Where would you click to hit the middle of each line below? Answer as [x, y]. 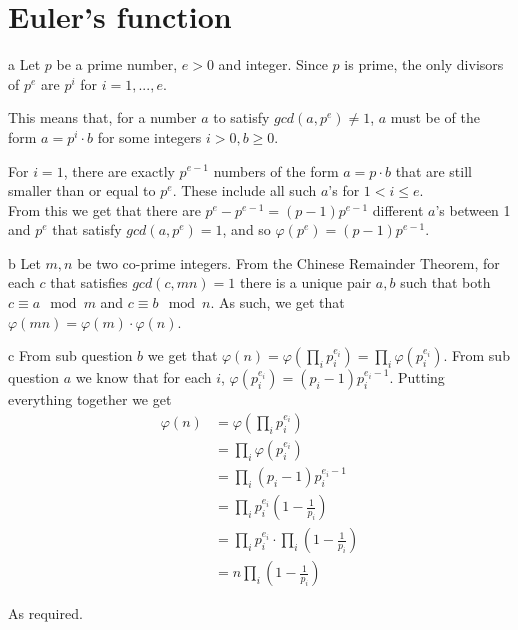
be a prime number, [117, 64]
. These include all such [244, 190]
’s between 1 [473, 209]
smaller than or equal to [82, 190]
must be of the [435, 117]
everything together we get [90, 399]
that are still [433, 170]
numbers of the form [276, 170]
